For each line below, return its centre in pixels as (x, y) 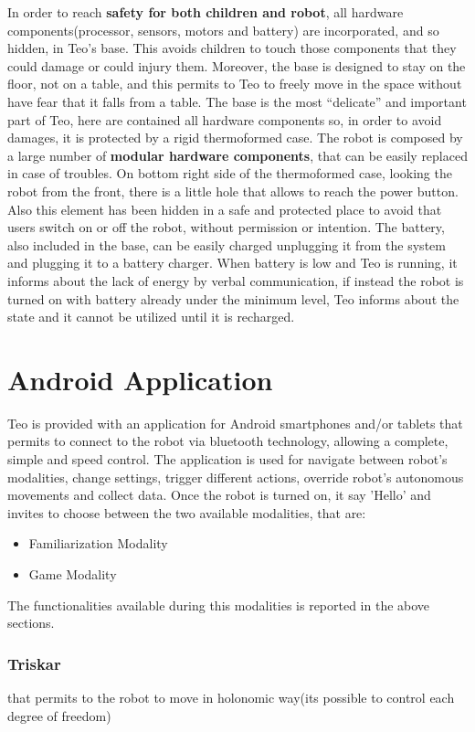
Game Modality (73, 573)
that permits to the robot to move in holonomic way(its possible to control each (231, 697)
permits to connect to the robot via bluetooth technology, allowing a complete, (228, 441)
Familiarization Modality (98, 543)
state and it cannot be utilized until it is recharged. (151, 317)
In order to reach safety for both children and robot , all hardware (206, 12)
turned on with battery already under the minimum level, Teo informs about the (233, 298)
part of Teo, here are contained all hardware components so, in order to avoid (225, 119)
